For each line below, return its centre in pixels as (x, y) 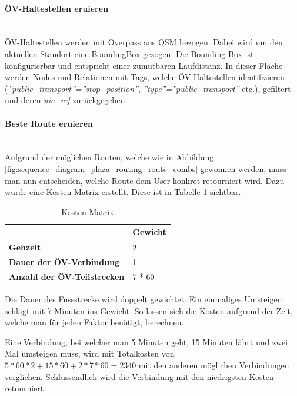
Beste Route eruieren (49, 123)
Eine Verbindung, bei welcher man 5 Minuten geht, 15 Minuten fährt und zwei (146, 341)
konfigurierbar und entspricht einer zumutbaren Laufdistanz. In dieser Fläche (144, 65)
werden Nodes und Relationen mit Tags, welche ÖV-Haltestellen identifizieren (145, 77)
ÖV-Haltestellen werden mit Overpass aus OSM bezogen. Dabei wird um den (144, 42)
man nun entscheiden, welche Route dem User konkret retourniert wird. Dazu (145, 180)
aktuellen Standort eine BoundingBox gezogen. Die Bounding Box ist (129, 53)
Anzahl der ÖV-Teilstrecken (67, 276)
